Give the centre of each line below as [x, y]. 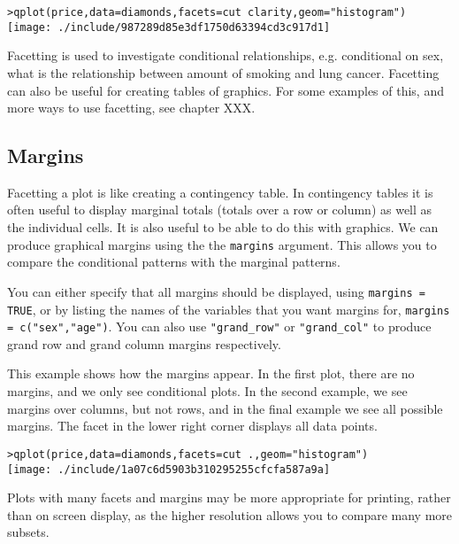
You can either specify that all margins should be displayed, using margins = [216, 291]
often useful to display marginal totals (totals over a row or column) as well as [220, 210]
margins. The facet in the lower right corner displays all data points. [192, 426]
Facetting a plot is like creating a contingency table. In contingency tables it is [220, 192]
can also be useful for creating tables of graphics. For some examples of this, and [226, 90]
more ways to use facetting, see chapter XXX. [131, 108]
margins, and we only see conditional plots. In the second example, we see [207, 391]
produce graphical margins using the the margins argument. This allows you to [222, 244]
